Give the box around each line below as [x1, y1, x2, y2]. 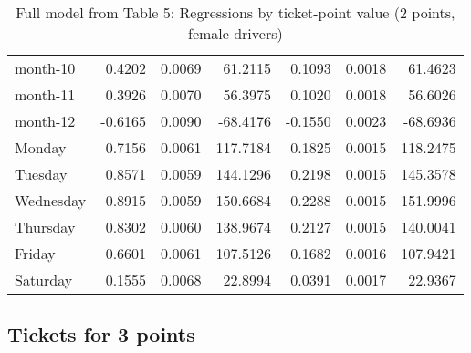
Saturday [15, 269, 73, 290]
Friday [15, 243, 56, 264]
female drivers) [187, 23, 283, 44]
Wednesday [15, 190, 87, 211]
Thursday [15, 216, 76, 237]
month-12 [15, 110, 76, 131]
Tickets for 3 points [7, 320, 195, 348]
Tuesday [15, 163, 68, 184]
